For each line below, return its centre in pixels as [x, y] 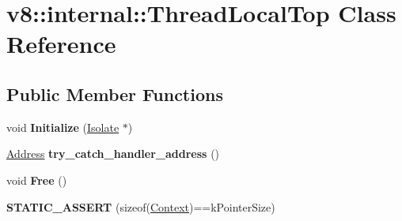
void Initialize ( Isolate [63, 127]
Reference [61, 44]
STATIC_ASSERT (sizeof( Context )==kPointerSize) [141, 206]
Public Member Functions [115, 94]
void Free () [37, 180]
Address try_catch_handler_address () [113, 154]
